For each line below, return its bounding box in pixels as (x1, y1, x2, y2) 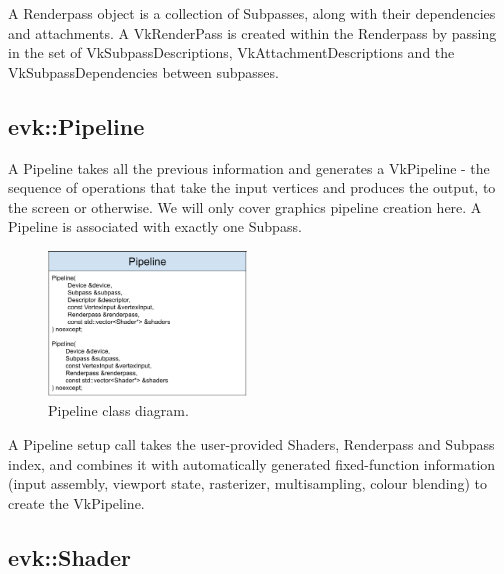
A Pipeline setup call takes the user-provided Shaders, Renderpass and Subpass (8, 434, 495, 455)
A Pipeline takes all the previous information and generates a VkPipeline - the (8, 157, 490, 178)
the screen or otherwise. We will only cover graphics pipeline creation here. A (8, 196, 482, 217)
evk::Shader (8, 541, 131, 572)
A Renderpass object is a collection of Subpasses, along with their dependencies (8, 3, 496, 23)
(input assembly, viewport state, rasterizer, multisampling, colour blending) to (8, 473, 487, 494)
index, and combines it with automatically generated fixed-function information (8, 453, 496, 474)
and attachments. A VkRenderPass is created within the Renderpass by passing (8, 22, 497, 43)
